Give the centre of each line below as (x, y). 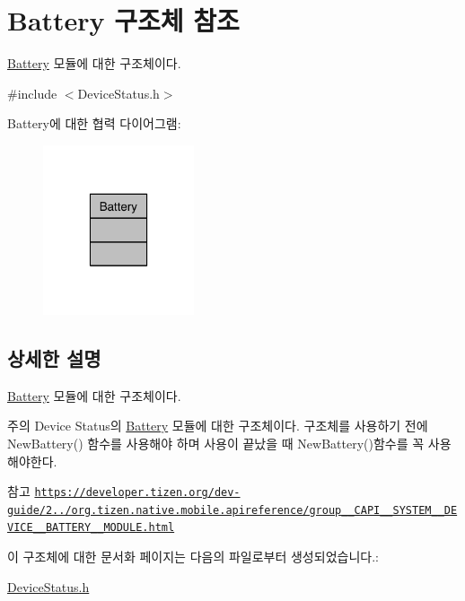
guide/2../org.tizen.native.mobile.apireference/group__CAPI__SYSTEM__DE (232, 510)
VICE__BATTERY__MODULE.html (91, 528)
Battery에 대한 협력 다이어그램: (94, 123)
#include (32, 93)
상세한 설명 (54, 357)
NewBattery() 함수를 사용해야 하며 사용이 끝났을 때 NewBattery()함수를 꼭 (216, 443)
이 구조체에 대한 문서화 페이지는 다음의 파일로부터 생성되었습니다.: (193, 557)
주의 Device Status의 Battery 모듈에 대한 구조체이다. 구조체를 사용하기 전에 (218, 426)
